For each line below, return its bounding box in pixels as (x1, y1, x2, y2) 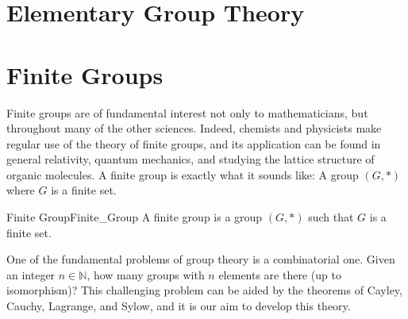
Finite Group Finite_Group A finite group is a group (6, 209, 263, 225)
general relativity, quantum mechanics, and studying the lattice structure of (6, 151, 375, 167)
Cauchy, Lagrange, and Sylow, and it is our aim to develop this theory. (6, 298, 351, 314)
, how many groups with (87, 266, 205, 282)
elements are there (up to (218, 266, 341, 282)
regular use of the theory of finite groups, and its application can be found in (6, 135, 381, 152)
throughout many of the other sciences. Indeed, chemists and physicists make (6, 120, 382, 136)
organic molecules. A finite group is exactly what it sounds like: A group (6, 166, 359, 183)
